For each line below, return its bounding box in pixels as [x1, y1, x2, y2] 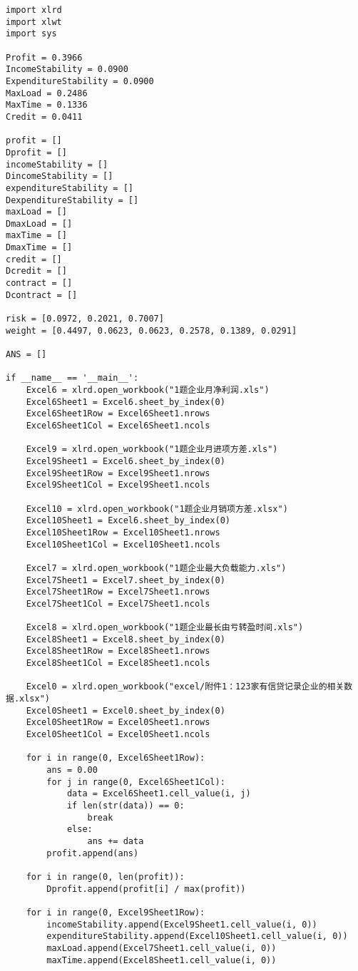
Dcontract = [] [6, 289, 78, 300]
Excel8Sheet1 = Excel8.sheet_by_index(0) [26, 634, 225, 644]
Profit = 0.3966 [6, 52, 83, 63]
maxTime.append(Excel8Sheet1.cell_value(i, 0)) [46, 955, 277, 965]
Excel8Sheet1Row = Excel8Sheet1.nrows [26, 646, 210, 657]
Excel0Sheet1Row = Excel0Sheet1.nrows [26, 717, 210, 728]
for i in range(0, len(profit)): [26, 871, 185, 882]
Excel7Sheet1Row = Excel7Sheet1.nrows [26, 587, 210, 597]
